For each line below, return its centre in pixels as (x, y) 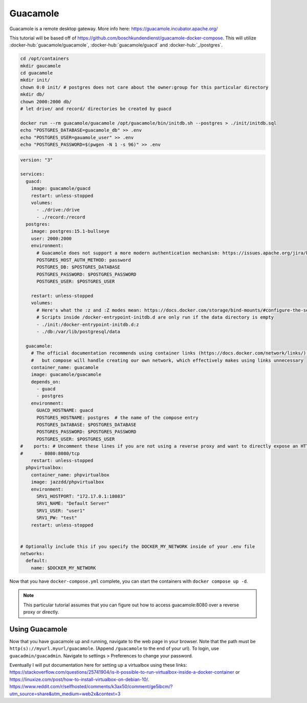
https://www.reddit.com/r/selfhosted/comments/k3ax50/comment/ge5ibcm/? (91, 687)
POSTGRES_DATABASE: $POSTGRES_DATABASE (86, 425)
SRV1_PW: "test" (57, 518)
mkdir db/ (32, 94)
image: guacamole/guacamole (66, 375)
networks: (32, 554)
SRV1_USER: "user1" (61, 511)
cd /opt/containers (45, 59)
